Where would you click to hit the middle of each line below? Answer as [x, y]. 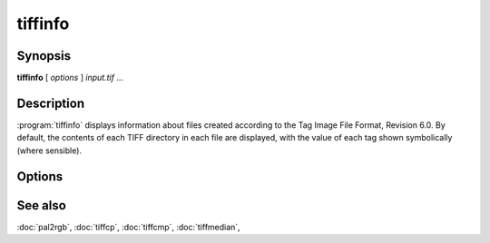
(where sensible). [49, 151]
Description [51, 103]
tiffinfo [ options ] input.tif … [70, 78]
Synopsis [44, 56]
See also [42, 205]
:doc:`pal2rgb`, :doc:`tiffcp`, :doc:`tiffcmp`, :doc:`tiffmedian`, [128, 227]
